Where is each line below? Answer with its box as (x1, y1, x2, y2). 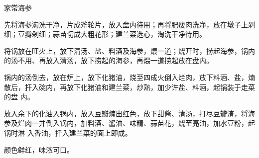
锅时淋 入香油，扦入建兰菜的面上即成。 (4, 127, 132, 138)
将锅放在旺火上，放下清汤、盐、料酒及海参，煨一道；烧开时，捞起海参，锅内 (4, 45, 255, 56)
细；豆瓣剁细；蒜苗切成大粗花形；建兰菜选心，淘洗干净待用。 (4, 29, 206, 39)
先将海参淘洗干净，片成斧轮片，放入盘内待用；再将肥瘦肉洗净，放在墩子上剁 (4, 19, 255, 29)
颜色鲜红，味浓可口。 (4, 144, 74, 155)
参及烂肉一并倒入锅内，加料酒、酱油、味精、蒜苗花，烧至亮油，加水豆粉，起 (4, 118, 255, 128)
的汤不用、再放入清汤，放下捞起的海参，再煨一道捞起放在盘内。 (4, 55, 213, 66)
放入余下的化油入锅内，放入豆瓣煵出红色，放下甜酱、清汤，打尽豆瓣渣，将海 (4, 108, 255, 118)
